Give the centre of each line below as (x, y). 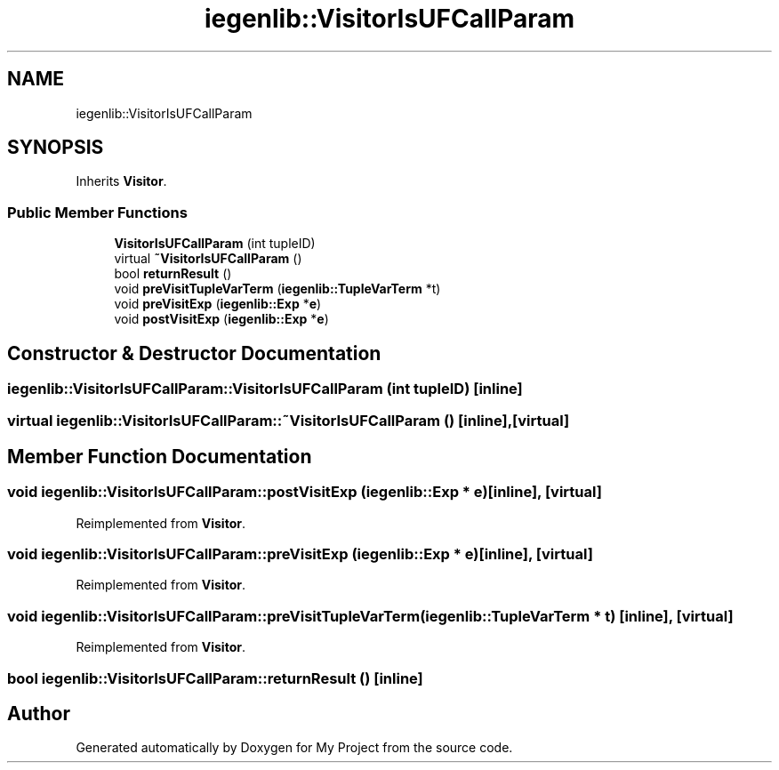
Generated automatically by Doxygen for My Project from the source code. (294, 748)
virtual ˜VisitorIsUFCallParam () (208, 259)
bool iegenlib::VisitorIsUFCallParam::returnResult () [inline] (215, 678)
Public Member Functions (97, 212)
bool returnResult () (173, 274)
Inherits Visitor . (121, 181)
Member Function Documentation (160, 456)
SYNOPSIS (56, 148)
